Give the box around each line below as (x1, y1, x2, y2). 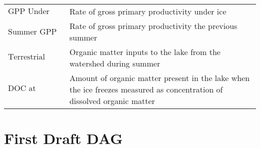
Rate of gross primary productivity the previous (69, 20, 237, 31)
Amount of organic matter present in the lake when (69, 72, 250, 83)
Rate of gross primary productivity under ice (69, 5, 226, 17)
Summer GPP (8, 27, 57, 36)
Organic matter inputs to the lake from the (69, 46, 220, 57)
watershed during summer (69, 57, 160, 69)
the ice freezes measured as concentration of (69, 83, 223, 95)
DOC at (8, 84, 36, 92)
